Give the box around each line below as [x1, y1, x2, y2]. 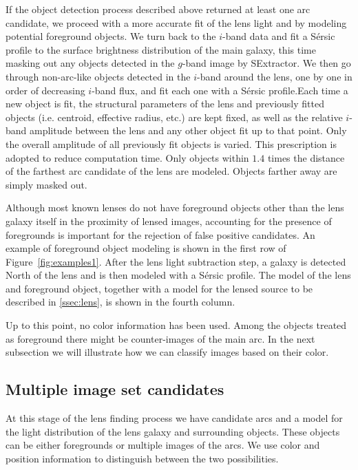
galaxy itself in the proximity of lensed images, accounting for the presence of [6, 213, 332, 228]
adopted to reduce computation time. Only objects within [6, 150, 249, 164]
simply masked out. [6, 177, 87, 191]
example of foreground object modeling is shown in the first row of [6, 241, 286, 255]
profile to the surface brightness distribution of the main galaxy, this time [6, 42, 316, 56]
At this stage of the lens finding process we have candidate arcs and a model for [6, 411, 343, 425]
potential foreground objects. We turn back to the [6, 29, 216, 43]
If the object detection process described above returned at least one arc [6, 2, 310, 16]
